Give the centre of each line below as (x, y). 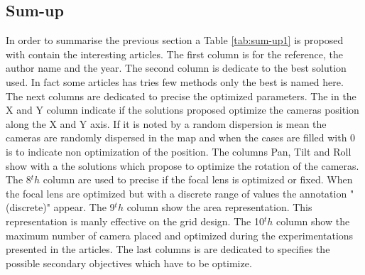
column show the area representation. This (219, 207)
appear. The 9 (84, 207)
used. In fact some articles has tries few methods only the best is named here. (175, 81)
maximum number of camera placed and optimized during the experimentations (180, 235)
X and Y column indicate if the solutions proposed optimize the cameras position (182, 110)
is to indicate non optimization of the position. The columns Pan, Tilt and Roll (179, 151)
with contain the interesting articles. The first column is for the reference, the (174, 54)
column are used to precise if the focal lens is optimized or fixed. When (198, 179)
